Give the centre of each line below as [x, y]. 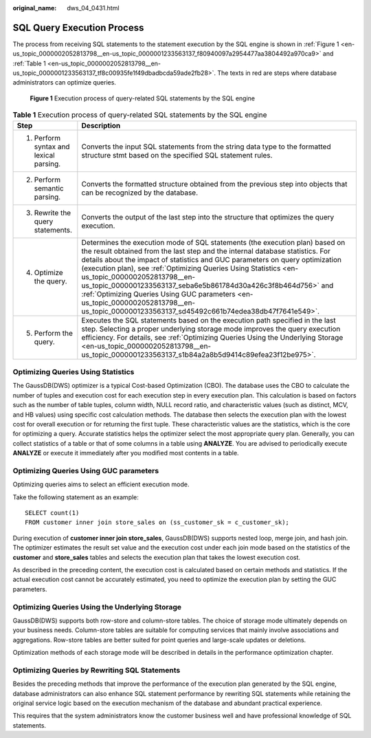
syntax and [52, 146]
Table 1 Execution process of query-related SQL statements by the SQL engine [140, 115]
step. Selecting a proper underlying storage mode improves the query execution [211, 329]
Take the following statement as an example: [76, 497]
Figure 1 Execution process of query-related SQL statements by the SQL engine [143, 98]
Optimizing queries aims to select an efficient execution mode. [101, 484]
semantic [49, 188]
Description [101, 125]
